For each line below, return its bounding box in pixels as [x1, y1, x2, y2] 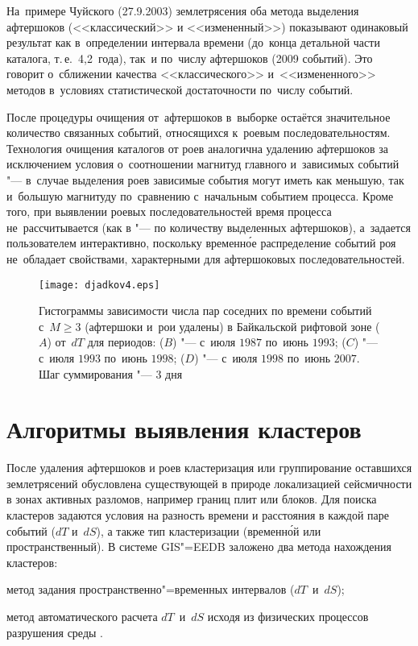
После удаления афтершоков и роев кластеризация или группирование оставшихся [6, 459, 412, 476]
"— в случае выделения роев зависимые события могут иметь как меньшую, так [6, 171, 404, 188]
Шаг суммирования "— [39, 365, 152, 382]
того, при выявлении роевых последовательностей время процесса [6, 203, 332, 220]
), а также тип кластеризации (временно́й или [96, 522, 321, 539]
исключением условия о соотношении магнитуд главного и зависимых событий [6, 155, 399, 172]
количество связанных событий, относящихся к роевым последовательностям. [6, 124, 391, 141]
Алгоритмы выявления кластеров [6, 412, 362, 445]
